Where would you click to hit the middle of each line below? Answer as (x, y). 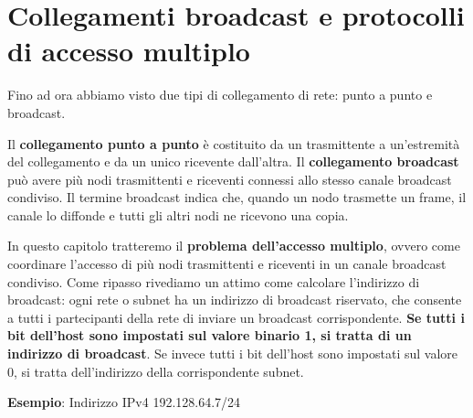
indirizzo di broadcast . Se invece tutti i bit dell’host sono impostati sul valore (233, 354)
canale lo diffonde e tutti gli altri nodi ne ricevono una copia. (178, 214)
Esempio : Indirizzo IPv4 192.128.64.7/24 (124, 402)
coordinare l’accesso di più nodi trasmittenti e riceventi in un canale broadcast (227, 264)
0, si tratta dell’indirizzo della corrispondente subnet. (156, 371)
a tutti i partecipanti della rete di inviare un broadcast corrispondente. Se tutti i (236, 317)
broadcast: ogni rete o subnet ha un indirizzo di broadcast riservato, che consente (235, 300)
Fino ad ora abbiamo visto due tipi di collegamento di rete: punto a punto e (220, 95)
